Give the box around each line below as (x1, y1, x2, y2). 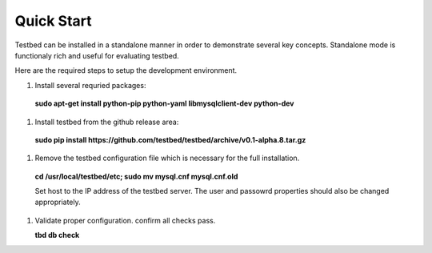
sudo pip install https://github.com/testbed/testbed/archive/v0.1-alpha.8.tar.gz (34, 135, 306, 144)
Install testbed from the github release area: (34, 117, 179, 127)
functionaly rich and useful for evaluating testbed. (14, 50, 179, 60)
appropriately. (34, 197, 82, 207)
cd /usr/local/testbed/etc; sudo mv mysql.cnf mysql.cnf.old (34, 171, 238, 181)
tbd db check (34, 231, 80, 240)
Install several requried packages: (34, 80, 146, 90)
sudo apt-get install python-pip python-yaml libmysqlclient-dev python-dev (34, 98, 294, 108)
